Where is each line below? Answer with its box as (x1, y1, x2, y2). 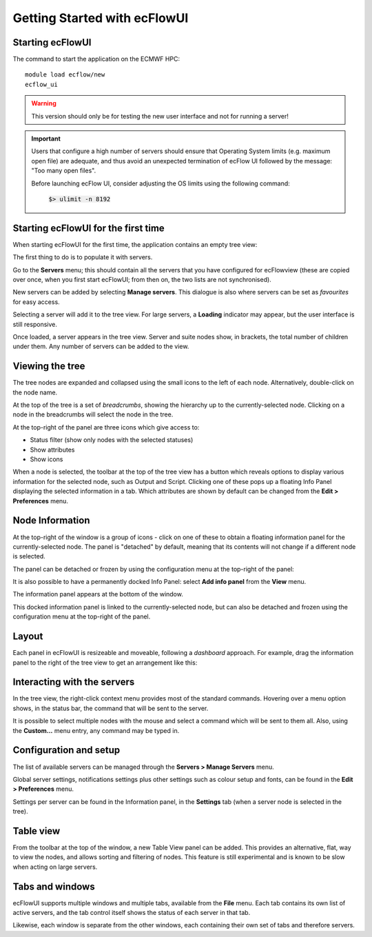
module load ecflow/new (25, 71, 105, 79)
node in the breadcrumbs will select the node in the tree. (12, 410, 174, 419)
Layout (12, 631, 43, 643)
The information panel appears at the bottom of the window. (12, 590, 184, 598)
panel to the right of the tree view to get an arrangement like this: (12, 658, 198, 667)
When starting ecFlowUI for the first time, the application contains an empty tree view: (12, 240, 258, 248)
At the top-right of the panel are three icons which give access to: (12, 423, 200, 431)
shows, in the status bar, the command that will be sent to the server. (12, 704, 209, 712)
